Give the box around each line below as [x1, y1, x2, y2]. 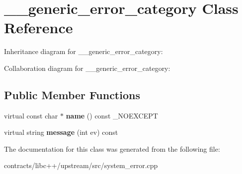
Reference [4, 17, 73, 38]
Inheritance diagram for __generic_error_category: [4, 46, 163, 57]
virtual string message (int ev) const [4, 127, 118, 137]
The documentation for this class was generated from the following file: [4, 143, 220, 154]
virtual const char [4, 110, 58, 120]
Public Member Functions [4, 87, 140, 102]
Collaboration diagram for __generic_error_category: [4, 62, 170, 73]
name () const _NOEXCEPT [66, 110, 158, 120]
